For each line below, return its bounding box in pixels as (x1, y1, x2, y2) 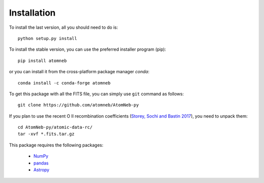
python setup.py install (18, 36, 77, 41)
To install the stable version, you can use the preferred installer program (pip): (9, 46, 166, 52)
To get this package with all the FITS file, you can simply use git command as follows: (9, 91, 184, 97)
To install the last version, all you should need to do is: (9, 24, 118, 30)
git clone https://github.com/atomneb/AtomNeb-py (18, 102, 139, 108)
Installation (9, 7, 56, 18)
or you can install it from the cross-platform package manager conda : (9, 69, 150, 75)
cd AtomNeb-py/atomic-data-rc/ (18, 124, 93, 130)
